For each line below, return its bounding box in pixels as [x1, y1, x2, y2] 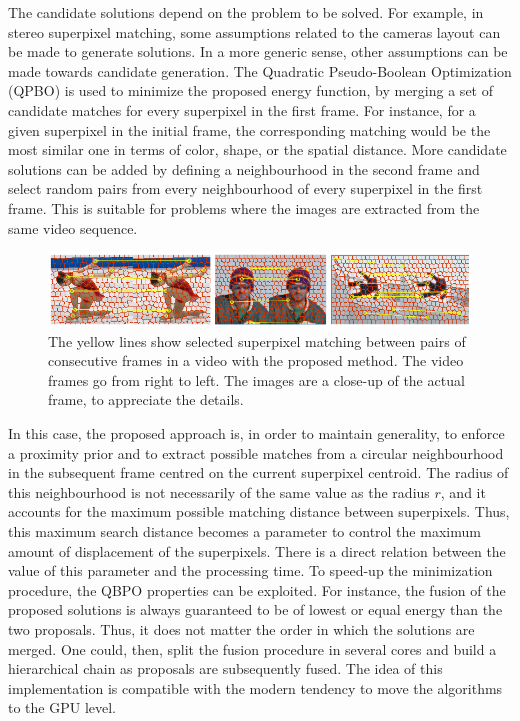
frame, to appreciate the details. [48, 389, 244, 410]
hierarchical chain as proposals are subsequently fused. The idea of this [8, 658, 443, 679]
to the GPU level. [8, 697, 117, 718]
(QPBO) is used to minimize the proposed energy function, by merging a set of [8, 80, 493, 101]
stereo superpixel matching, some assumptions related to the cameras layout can [8, 21, 501, 42]
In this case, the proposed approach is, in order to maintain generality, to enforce [8, 423, 505, 444]
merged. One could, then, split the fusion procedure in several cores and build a [8, 638, 497, 659]
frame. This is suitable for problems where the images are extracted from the [8, 197, 480, 218]
